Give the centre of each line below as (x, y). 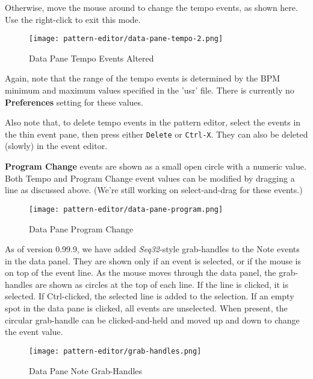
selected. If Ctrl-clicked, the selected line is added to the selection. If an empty (150, 296)
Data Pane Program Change (81, 228)
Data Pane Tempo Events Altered (91, 58)
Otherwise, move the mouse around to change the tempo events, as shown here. (151, 7)
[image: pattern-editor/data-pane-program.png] (126, 209)
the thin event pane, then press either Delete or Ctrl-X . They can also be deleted (156, 134)
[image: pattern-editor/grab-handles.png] (115, 351)
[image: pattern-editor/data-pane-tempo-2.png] (126, 39)
